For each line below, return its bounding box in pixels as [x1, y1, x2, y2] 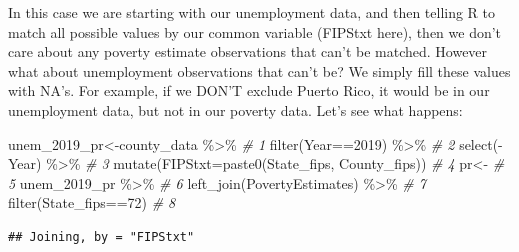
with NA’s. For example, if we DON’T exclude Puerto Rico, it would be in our [8, 80, 490, 101]
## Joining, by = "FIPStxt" [8, 229, 195, 244]
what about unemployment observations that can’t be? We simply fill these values [8, 60, 511, 81]
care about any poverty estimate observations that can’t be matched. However [8, 41, 488, 62]
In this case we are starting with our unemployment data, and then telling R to [8, 2, 496, 22]
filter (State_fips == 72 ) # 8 [8, 192, 176, 213]
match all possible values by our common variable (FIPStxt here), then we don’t [8, 21, 502, 42]
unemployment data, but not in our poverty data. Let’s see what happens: [8, 99, 463, 120]
